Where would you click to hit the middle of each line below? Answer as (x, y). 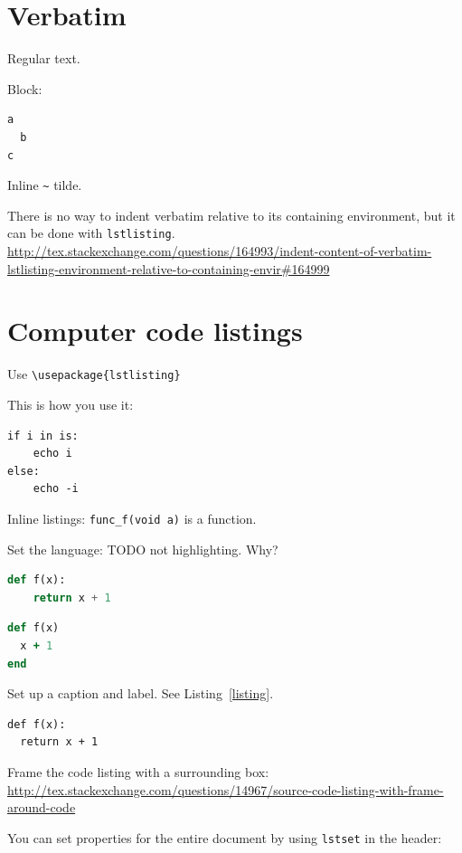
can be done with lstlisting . (91, 233)
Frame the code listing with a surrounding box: (138, 771)
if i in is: (43, 436)
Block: (25, 88)
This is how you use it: (71, 404)
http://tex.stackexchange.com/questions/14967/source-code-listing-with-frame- (226, 789)
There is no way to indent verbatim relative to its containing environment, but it (231, 215)
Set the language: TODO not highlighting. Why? (143, 549)
